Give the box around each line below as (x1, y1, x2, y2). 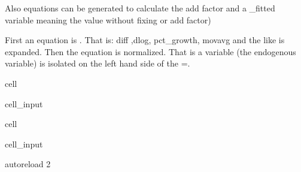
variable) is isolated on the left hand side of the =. (5, 57, 190, 70)
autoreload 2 (5, 158, 51, 170)
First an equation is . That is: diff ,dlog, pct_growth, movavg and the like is (5, 34, 285, 46)
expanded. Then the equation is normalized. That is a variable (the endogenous (5, 45, 296, 58)
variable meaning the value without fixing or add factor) (5, 13, 211, 26)
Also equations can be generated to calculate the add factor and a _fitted (5, 2, 275, 14)
